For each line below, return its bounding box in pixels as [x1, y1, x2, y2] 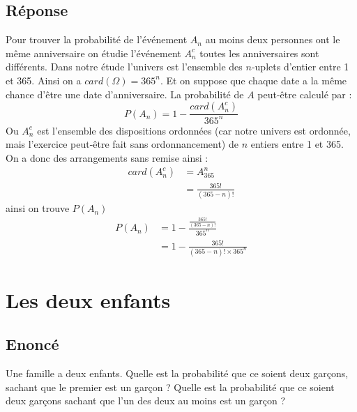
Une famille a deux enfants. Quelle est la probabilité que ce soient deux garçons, [6, 366, 349, 381]
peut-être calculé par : [257, 86, 352, 101]
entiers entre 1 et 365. [250, 137, 344, 151]
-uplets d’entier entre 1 [251, 59, 349, 74]
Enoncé [6, 333, 59, 355]
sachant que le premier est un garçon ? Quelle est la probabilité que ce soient [6, 379, 335, 394]
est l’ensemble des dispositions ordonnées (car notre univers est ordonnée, [37, 123, 351, 137]
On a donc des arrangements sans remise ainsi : [6, 150, 208, 165]
